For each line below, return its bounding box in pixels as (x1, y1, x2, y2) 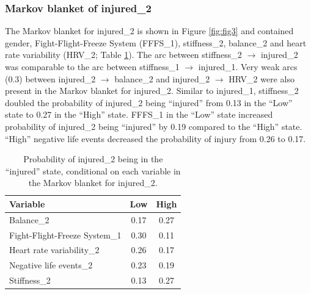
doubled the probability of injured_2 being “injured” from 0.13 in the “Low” (5, 96, 293, 109)
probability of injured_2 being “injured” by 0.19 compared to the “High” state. (5, 120, 302, 132)
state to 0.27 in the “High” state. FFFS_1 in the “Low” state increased (5, 108, 273, 121)
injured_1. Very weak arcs (198, 60, 298, 73)
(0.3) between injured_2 (5, 72, 96, 85)
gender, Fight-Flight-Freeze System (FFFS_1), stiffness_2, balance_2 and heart (5, 36, 307, 49)
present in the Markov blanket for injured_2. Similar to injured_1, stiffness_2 (5, 84, 299, 97)
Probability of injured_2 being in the (23, 152, 163, 165)
